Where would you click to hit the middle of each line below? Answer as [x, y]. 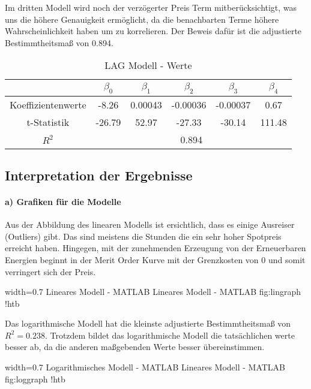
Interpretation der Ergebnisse [99, 175]
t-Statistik [48, 122]
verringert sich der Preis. [50, 271]
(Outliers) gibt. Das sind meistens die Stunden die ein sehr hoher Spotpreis [143, 236]
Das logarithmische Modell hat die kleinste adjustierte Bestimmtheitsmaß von [148, 323]
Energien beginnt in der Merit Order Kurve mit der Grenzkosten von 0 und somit [155, 259]
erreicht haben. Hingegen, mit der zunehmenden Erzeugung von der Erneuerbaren [155, 248]
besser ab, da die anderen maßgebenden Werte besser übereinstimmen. [135, 347]
